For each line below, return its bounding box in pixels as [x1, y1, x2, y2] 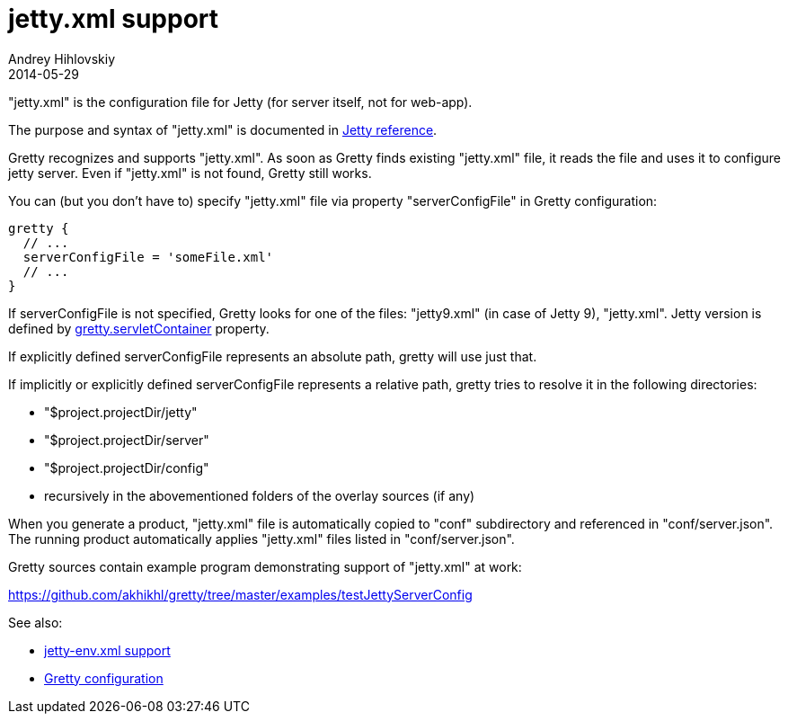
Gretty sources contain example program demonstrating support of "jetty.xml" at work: [8, 558, 522, 574]
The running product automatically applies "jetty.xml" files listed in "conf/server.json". [8, 530, 515, 547]
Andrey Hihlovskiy [8, 50, 116, 67]
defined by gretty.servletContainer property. [8, 320, 270, 336]
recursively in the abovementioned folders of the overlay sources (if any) [44, 487, 475, 503]
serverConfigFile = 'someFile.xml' [22, 249, 274, 264]
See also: [8, 614, 63, 630]
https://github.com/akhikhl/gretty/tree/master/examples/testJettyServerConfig [8, 586, 473, 602]
